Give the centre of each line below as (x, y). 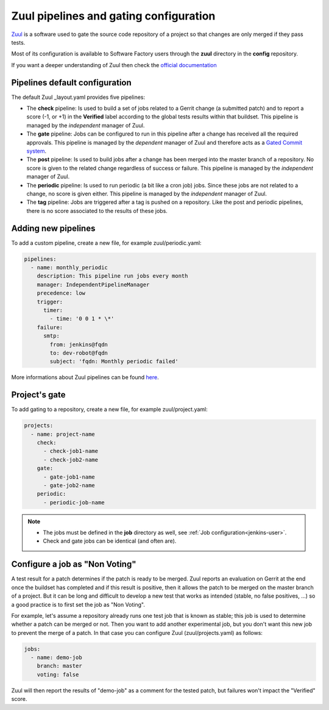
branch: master (59, 666)
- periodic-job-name (74, 502)
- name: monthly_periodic (69, 267)
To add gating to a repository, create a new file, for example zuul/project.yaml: (110, 410)
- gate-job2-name (69, 485)
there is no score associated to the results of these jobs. (97, 211)
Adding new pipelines (53, 228)
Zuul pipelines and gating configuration (113, 16)
